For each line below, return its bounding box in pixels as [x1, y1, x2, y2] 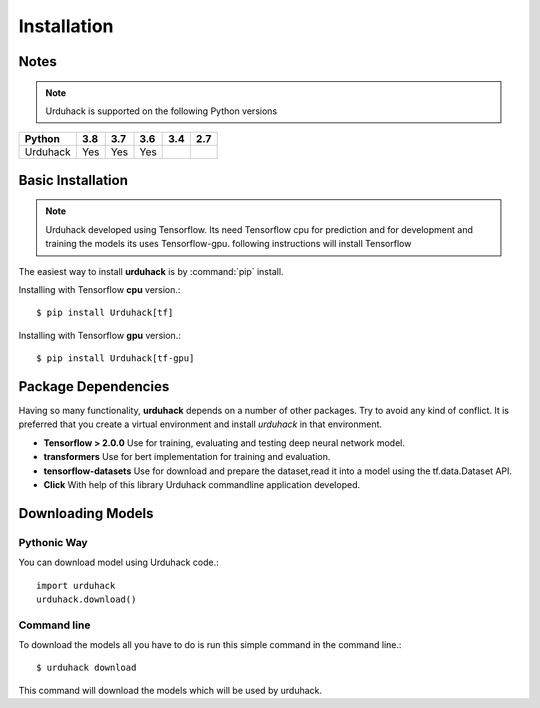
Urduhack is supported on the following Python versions [45, 105, 278, 117]
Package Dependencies [18, 378, 170, 395]
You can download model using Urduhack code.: [18, 556, 219, 569]
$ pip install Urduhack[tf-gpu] [36, 353, 195, 364]
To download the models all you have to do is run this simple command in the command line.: [18, 639, 402, 651]
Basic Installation [18, 171, 129, 189]
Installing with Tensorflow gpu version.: [18, 329, 182, 341]
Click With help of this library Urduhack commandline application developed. [43, 478, 360, 490]
